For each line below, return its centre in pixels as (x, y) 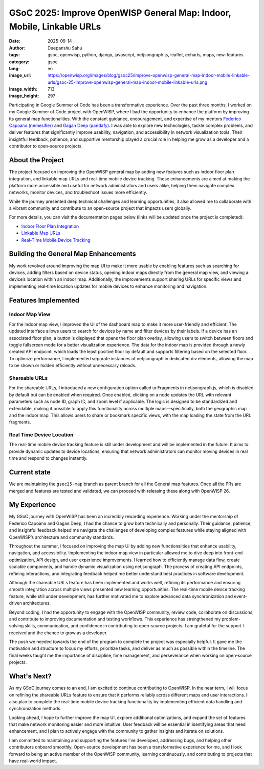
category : (19, 62)
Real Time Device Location (41, 435)
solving (16, 626)
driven (15, 603)
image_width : (23, 89)
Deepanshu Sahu (65, 48)
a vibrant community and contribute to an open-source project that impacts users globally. (100, 208)
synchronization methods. (35, 709)
